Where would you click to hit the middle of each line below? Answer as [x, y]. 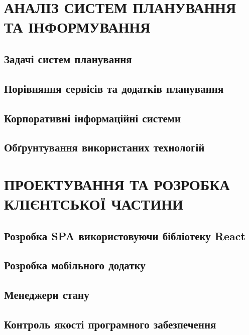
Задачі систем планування [68, 58]
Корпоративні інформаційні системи [93, 118]
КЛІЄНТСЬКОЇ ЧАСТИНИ [94, 204]
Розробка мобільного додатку [75, 265]
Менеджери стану [47, 295]
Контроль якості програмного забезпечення [110, 324]
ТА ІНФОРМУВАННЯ [77, 27]
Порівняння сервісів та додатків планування [114, 88]
